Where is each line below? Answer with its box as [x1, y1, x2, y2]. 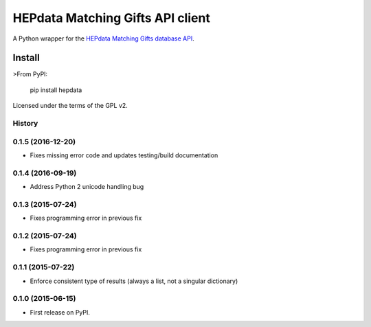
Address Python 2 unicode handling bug [30, 183, 144, 191]
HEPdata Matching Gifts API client [12, 10, 211, 25]
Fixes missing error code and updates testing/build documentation [30, 151, 218, 159]
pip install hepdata [30, 86, 82, 94]
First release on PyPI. [30, 308, 91, 316]
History [12, 119, 38, 128]
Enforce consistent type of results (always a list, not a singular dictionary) [30, 277, 238, 285]
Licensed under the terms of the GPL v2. [12, 102, 128, 110]
